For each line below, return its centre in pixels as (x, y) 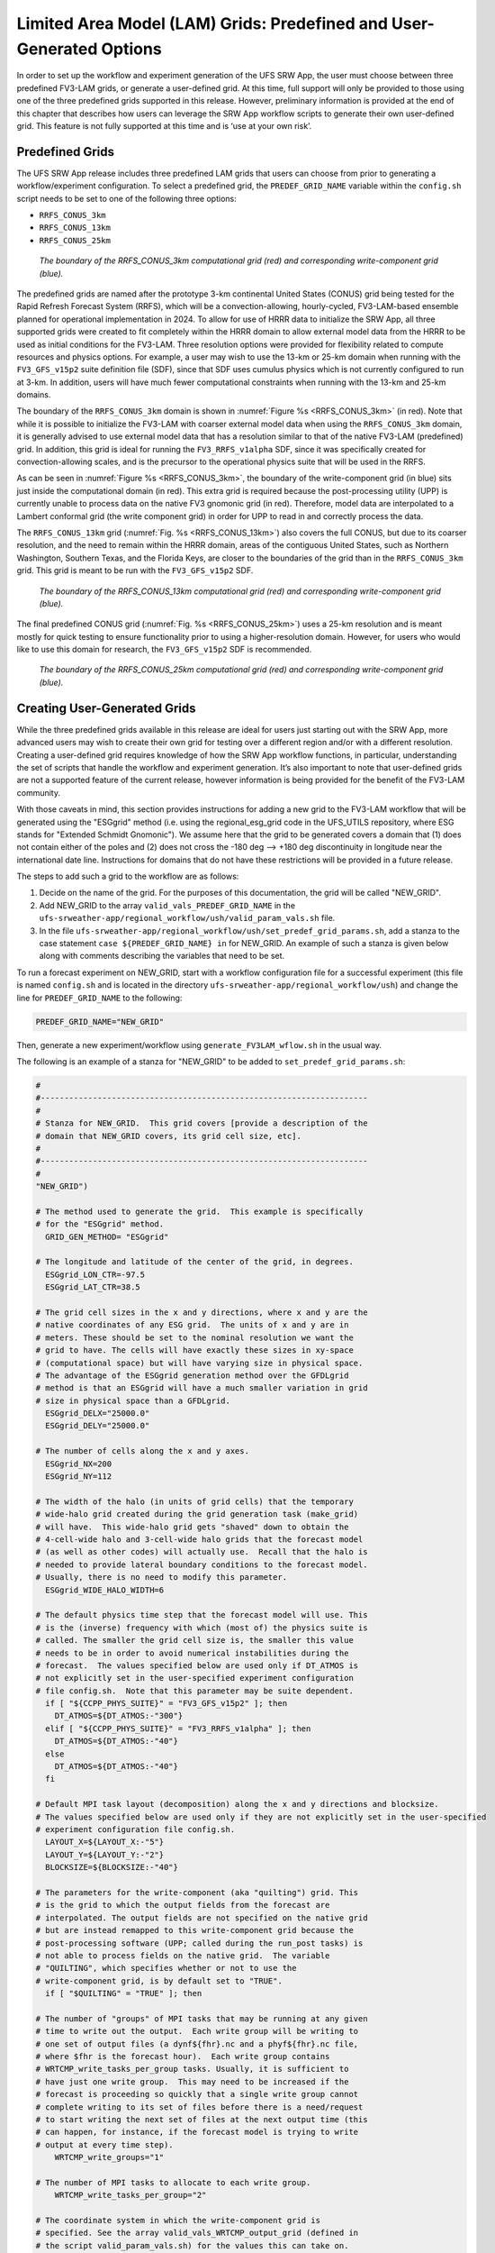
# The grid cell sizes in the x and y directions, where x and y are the (202, 1312)
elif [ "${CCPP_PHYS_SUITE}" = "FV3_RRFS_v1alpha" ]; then (178, 1729)
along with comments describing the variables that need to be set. (162, 956)
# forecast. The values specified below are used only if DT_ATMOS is (197, 1665)
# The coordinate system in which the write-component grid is (178, 2221)
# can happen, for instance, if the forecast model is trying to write (197, 2132)
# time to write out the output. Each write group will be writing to (197, 2031)
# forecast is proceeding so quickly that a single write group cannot (197, 2094)
